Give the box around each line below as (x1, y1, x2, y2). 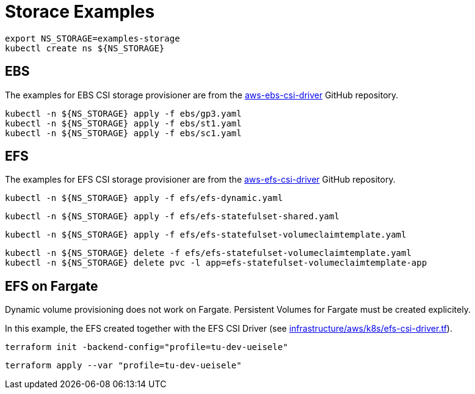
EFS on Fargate (5, 278, 98, 294)
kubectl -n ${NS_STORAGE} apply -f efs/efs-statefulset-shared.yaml (5, 211, 339, 222)
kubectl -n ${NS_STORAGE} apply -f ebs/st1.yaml (5, 118, 242, 128)
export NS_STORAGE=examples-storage (5, 33, 180, 43)
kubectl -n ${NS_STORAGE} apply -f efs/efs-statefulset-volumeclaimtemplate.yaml (5, 230, 407, 240)
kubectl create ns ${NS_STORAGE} (5, 43, 165, 53)
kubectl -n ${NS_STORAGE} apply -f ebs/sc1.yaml (5, 128, 242, 138)
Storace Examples (5, 1, 155, 22)
